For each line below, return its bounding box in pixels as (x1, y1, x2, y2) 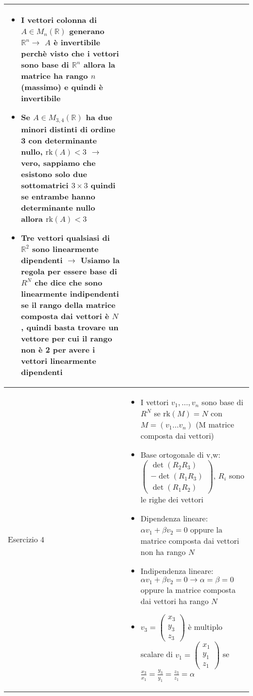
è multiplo (188, 621, 223, 632)
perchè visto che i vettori (21, 48, 119, 59)
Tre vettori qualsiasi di (21, 232, 110, 243)
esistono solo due (21, 168, 87, 179)
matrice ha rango (21, 70, 88, 81)
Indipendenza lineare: (141, 565, 214, 576)
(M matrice (196, 418, 234, 430)
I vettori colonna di (21, 14, 97, 25)
